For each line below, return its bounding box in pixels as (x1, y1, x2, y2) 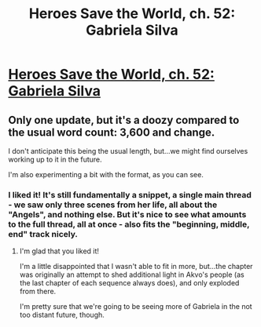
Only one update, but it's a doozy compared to (8, 113, 240, 126)
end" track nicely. (8, 228, 79, 239)
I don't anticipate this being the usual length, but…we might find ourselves (8, 147, 248, 155)
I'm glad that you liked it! (19, 246, 100, 256)
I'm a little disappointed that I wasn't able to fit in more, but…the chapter (19, 262, 253, 271)
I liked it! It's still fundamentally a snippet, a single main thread (8, 189, 252, 200)
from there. (19, 287, 57, 296)
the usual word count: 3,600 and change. (8, 125, 215, 139)
